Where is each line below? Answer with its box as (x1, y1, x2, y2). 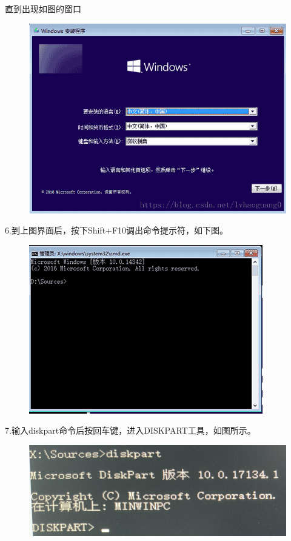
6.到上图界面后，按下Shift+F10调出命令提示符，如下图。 (5, 224, 229, 237)
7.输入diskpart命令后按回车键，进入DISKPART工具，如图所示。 (5, 424, 256, 437)
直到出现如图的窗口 (5, 2, 81, 15)
